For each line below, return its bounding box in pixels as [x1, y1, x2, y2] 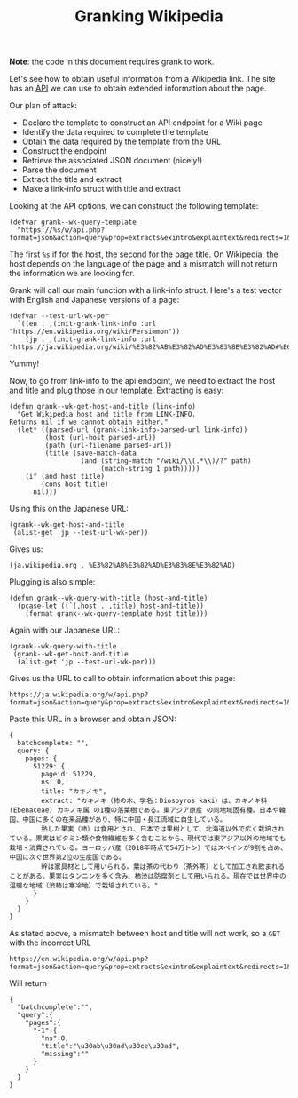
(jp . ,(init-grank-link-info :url [25, 335, 157, 344]
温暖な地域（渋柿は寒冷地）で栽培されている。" [9, 881, 159, 890]
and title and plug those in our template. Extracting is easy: [9, 385, 224, 396]
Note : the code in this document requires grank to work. [9, 56, 215, 68]
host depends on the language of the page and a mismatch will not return [9, 259, 278, 269]
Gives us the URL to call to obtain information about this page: [9, 673, 236, 684]
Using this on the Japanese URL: [9, 504, 129, 514]
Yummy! [9, 358, 40, 370]
